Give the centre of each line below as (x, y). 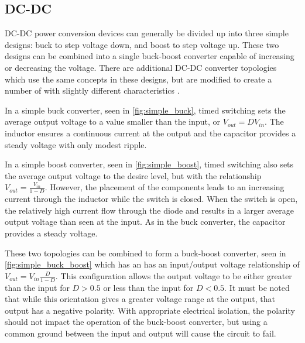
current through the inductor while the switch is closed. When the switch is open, (151, 199)
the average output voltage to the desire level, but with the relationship (133, 175)
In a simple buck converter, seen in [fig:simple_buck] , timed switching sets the (145, 110)
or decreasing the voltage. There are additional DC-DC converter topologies (141, 67)
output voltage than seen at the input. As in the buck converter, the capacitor (145, 222)
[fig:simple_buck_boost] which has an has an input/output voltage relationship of (152, 264)
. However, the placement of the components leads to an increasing (165, 187)
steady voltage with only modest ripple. (76, 144)
